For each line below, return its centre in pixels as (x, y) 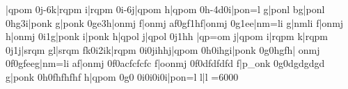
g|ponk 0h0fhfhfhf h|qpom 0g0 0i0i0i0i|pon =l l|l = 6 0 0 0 (122, 76)
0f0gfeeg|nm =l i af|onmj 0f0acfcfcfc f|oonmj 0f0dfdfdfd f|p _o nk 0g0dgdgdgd (165, 63)
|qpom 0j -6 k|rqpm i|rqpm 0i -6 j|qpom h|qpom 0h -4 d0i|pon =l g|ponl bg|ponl (165, 9)
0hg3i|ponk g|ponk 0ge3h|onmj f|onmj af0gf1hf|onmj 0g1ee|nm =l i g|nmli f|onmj (175, 22)
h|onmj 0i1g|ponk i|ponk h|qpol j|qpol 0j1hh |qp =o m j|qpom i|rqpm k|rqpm (167, 36)
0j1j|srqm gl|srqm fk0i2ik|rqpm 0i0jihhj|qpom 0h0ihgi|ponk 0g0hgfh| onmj (163, 49)
